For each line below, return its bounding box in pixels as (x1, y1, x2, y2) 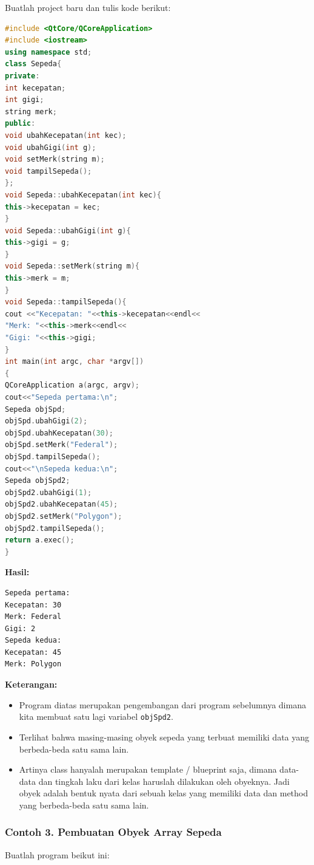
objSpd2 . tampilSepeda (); (5, 524, 105, 533)
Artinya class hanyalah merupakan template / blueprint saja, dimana (19, 763, 277, 776)
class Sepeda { (5, 60, 62, 69)
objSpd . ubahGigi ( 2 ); (5, 417, 88, 426)
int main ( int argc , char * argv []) (5, 357, 144, 366)
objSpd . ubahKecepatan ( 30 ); (5, 428, 114, 437)
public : (5, 119, 36, 128)
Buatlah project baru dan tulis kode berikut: (5, 1, 171, 13)
